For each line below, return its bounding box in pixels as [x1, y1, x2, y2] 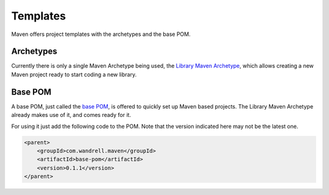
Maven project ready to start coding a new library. [11, 71, 137, 78]
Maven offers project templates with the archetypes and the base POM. [11, 30, 191, 38]
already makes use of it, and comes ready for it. [11, 112, 131, 119]
